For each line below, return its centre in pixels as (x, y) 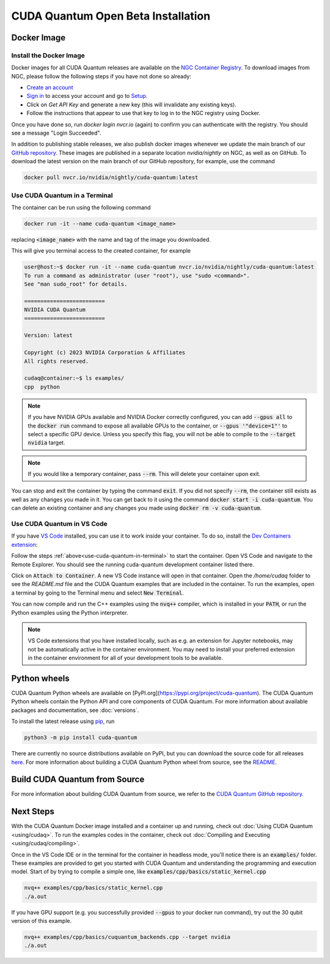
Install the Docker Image (48, 55)
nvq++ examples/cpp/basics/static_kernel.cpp (94, 888)
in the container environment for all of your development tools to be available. (125, 658)
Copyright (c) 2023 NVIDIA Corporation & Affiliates (105, 353)
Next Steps (33, 811)
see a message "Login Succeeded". (56, 133)
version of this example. (42, 921)
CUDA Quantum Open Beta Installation (111, 16)
